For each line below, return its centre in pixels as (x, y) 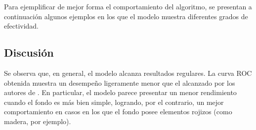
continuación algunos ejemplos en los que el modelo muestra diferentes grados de (126, 16)
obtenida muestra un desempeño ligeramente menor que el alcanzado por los (120, 82)
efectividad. (21, 26)
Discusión (29, 52)
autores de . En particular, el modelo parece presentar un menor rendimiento (120, 92)
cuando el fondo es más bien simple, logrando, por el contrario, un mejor (114, 102)
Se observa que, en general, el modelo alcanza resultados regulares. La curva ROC (128, 73)
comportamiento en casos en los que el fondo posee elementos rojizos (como (118, 112)
